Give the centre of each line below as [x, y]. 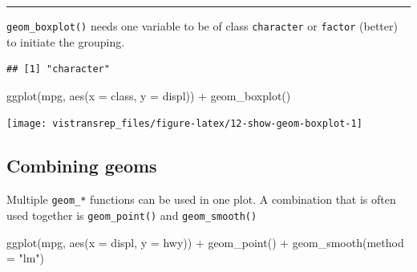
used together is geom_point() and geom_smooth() [132, 215]
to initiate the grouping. [66, 41]
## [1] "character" [58, 69]
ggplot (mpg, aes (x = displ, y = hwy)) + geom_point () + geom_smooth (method [205, 242]
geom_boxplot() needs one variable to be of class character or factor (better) [202, 26]
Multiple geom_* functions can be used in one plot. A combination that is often [201, 199]
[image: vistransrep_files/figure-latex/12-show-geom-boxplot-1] [184, 124]
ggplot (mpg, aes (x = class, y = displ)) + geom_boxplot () [149, 95]
